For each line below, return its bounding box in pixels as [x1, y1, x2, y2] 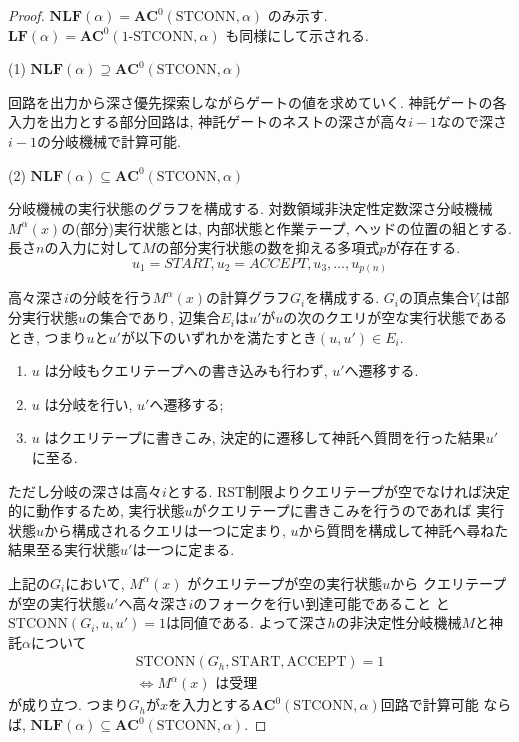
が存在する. [386, 237, 461, 258]
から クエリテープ [390, 572, 507, 593]
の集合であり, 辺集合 [86, 307, 221, 328]
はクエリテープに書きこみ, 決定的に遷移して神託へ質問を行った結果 [44, 427, 486, 448]
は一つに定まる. [132, 539, 235, 560]
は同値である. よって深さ [166, 612, 328, 633]
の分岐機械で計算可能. [36, 130, 181, 151]
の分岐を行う [68, 287, 153, 308]
